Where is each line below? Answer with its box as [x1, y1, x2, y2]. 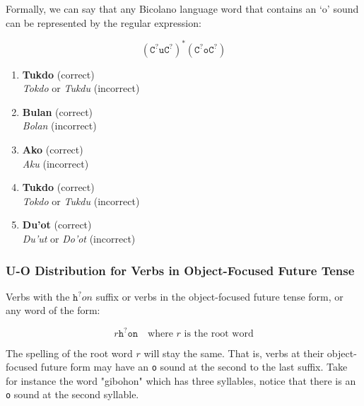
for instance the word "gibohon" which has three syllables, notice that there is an [6, 373, 356, 388]
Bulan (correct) [22, 104, 93, 119]
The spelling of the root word [6, 345, 133, 360]
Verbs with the [6, 289, 70, 303]
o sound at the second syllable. [6, 387, 139, 402]
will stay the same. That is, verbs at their [143, 345, 324, 360]
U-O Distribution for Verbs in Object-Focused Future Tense [6, 261, 355, 279]
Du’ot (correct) [22, 217, 92, 232]
